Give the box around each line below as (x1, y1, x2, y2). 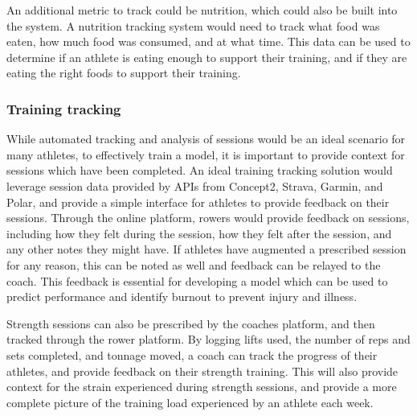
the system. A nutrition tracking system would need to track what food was (6, 17, 380, 34)
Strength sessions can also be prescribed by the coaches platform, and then (6, 315, 375, 332)
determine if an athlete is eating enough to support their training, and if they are (6, 48, 407, 65)
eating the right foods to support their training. (6, 64, 241, 81)
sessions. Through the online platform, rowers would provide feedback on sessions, (6, 209, 410, 226)
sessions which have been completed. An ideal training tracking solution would (6, 162, 393, 179)
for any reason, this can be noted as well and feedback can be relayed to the (6, 256, 381, 273)
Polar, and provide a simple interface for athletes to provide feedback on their (6, 193, 390, 210)
